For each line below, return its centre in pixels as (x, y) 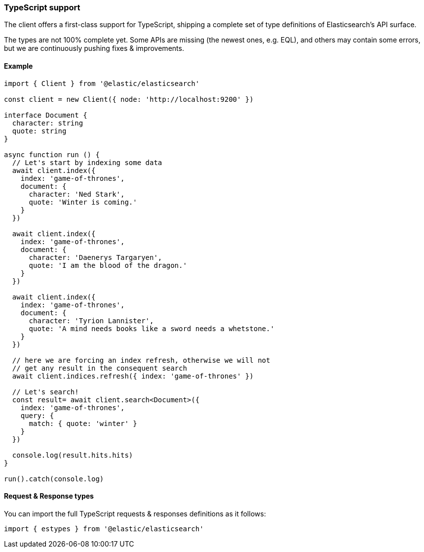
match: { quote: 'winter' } (83, 423)
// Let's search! (45, 392)
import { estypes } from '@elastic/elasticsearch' (104, 529)
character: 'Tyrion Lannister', (91, 320)
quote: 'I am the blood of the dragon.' (108, 265)
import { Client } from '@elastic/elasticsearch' (102, 83)
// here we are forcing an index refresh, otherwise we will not (141, 360)
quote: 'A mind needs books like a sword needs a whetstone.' (152, 328)
